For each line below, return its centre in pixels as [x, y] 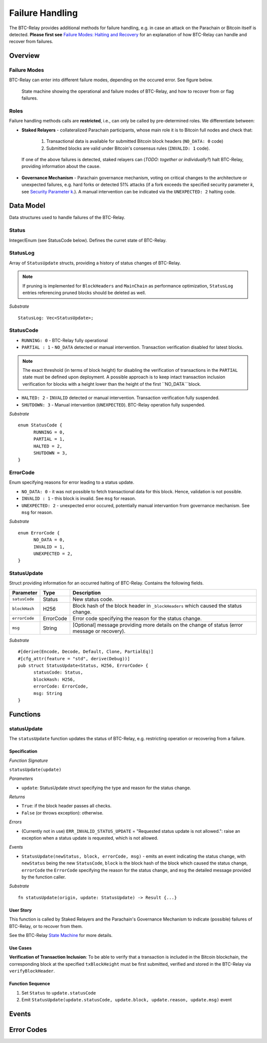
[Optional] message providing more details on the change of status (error [158, 625]
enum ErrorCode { [39, 533]
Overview [24, 56]
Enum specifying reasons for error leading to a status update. [72, 482]
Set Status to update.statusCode [59, 993]
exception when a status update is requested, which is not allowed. [90, 838]
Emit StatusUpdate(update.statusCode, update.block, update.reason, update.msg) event [127, 999]
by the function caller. [44, 877]
